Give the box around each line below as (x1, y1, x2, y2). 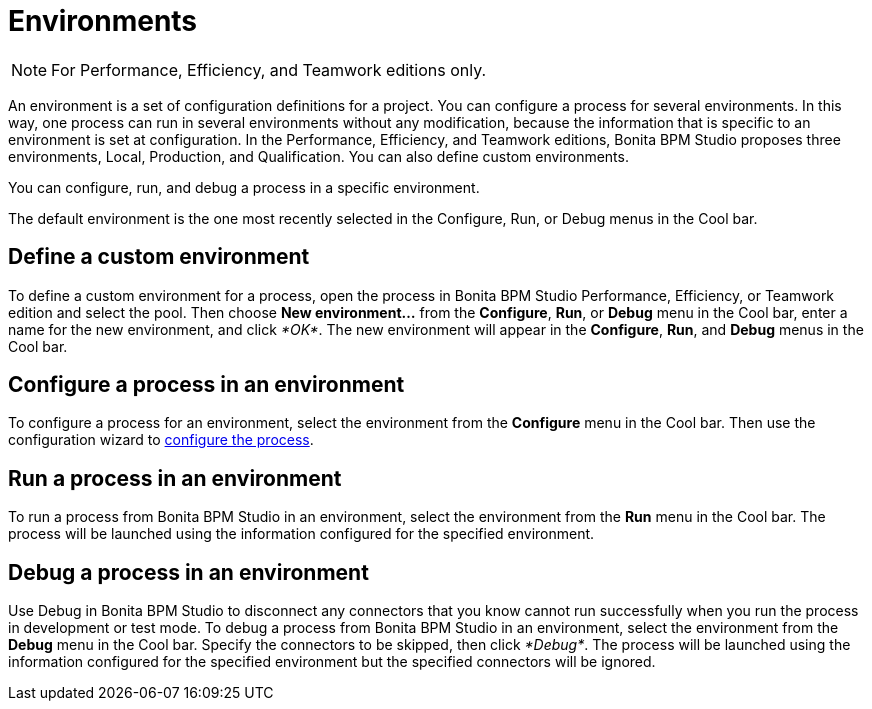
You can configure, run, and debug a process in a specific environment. (8, 178, 480, 196)
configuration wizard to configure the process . (8, 431, 314, 449)
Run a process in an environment (8, 465, 342, 491)
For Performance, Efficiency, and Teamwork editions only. (51, 59, 487, 80)
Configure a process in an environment (8, 372, 405, 398)
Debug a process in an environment (8, 559, 369, 585)
